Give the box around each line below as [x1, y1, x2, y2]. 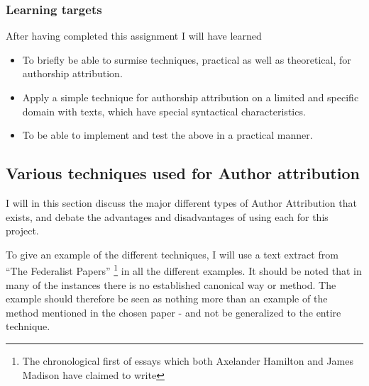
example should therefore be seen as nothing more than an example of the [6, 291, 328, 306]
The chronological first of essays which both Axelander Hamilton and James [22, 353, 353, 368]
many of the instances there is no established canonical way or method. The [6, 277, 336, 292]
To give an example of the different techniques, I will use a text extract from [6, 246, 338, 261]
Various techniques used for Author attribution [6, 162, 360, 184]
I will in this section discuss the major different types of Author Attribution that [6, 195, 357, 210]
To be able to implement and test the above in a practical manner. [22, 127, 313, 142]
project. [6, 223, 39, 238]
